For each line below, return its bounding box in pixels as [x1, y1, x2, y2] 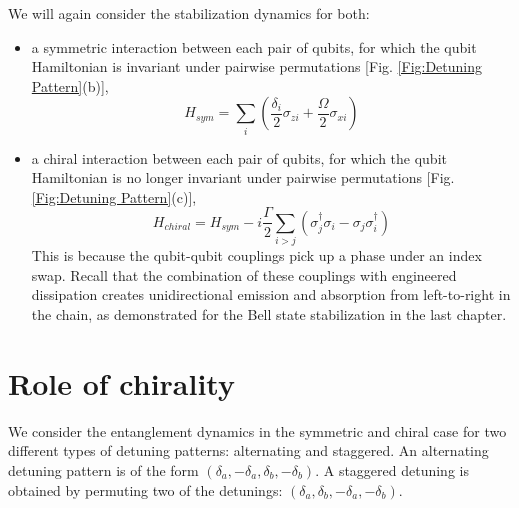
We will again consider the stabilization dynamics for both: [8, 3, 370, 23]
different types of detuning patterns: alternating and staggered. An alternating [8, 440, 489, 461]
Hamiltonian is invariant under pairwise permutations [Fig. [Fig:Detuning [31, 56, 483, 77]
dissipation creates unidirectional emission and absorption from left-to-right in [31, 284, 511, 305]
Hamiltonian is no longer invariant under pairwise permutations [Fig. [31, 167, 455, 188]
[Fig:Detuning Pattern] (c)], [31, 186, 197, 207]
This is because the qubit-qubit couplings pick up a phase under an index [31, 245, 482, 266]
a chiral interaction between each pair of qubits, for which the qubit [31, 147, 447, 168]
